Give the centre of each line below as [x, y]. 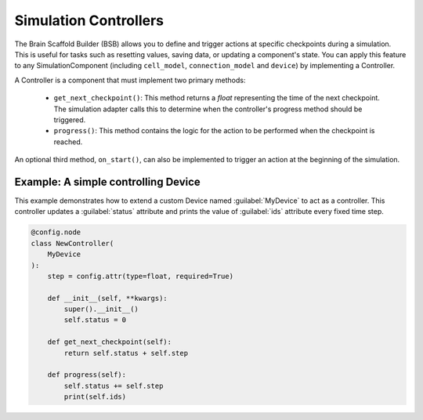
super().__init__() [101, 309]
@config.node [56, 232]
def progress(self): [87, 375]
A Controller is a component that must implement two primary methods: [130, 80]
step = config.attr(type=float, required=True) [141, 276]
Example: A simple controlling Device [108, 181]
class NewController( [72, 243]
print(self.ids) [95, 397]
